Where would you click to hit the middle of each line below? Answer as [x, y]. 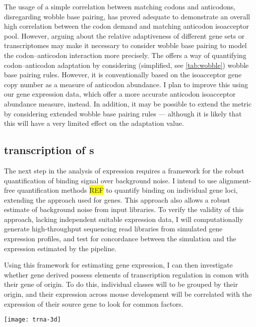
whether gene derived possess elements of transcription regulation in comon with [127, 274]
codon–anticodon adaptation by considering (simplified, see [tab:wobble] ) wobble [127, 65]
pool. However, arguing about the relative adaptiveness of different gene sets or [124, 35]
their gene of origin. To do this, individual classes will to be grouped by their [121, 284]
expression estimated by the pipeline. [60, 248]
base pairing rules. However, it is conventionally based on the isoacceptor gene [123, 75]
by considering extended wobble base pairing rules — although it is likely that [123, 113]
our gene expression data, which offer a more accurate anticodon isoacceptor [120, 94]
